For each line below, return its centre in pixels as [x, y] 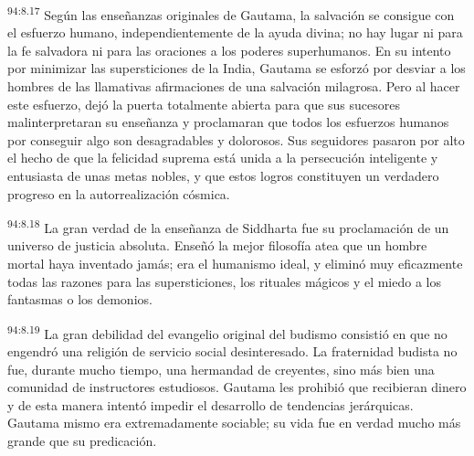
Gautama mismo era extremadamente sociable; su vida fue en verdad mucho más [234, 423]
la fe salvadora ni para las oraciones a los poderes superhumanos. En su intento [229, 50]
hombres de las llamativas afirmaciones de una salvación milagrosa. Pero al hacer [234, 86]
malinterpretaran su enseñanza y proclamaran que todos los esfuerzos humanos [228, 122]
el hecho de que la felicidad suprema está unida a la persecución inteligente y [223, 158]
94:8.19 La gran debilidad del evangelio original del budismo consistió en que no [227, 332]
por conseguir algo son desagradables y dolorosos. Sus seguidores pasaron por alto [236, 139]
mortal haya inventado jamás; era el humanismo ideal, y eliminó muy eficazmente [235, 264]
